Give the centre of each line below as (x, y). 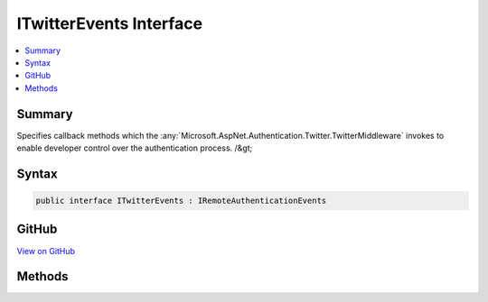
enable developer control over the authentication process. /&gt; (135, 148)
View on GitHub (46, 251)
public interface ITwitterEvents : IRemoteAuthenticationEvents (181, 201)
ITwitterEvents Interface (110, 23)
